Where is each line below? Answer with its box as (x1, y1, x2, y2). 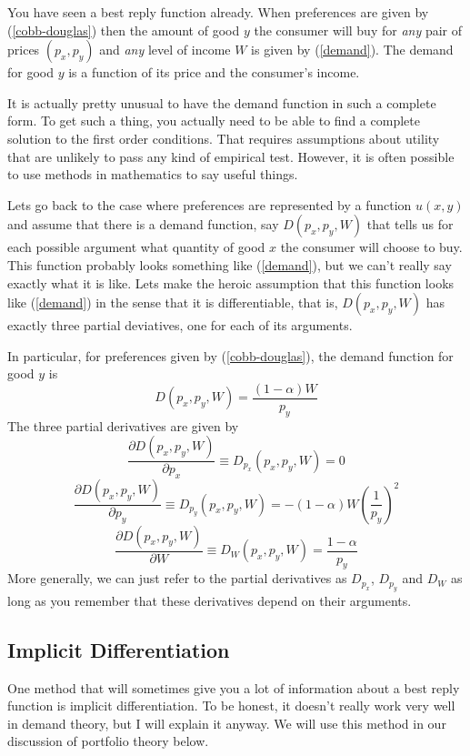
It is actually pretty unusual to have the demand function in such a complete (7, 93, 436, 112)
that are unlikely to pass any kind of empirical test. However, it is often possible (7, 146, 455, 166)
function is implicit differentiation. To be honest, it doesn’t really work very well (7, 696, 455, 715)
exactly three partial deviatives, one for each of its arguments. (7, 316, 353, 335)
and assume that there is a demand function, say (7, 215, 279, 234)
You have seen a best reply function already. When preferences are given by (7, 3, 429, 21)
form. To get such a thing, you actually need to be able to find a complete (7, 111, 420, 130)
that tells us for (366, 215, 454, 234)
